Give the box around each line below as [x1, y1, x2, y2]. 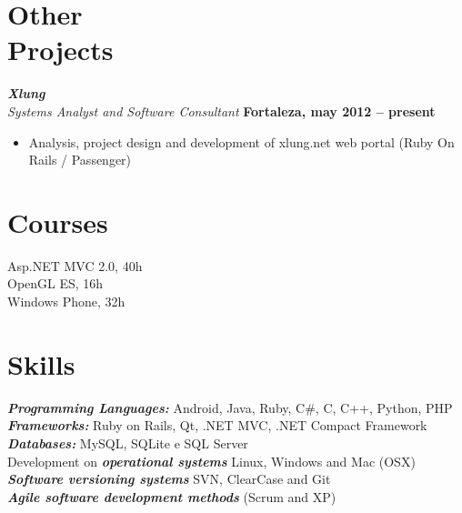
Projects [7, 31, 114, 68]
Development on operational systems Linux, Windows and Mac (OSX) [7, 451, 416, 470]
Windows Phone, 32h [7, 292, 126, 310]
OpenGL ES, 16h [7, 274, 104, 293]
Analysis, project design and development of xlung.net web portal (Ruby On [28, 132, 455, 151]
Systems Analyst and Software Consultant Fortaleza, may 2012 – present [7, 101, 436, 120]
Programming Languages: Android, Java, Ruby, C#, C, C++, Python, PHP [7, 397, 453, 417]
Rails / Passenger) [28, 150, 132, 169]
